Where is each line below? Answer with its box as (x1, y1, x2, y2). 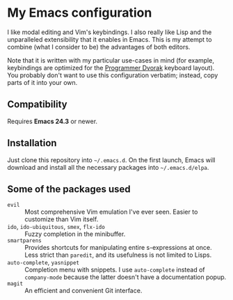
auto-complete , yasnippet (7, 258, 80, 267)
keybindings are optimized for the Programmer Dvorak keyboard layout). (7, 63, 215, 72)
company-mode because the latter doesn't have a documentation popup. (24, 273, 227, 281)
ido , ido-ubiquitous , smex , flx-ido (7, 223, 106, 231)
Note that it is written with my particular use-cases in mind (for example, (7, 56, 214, 64)
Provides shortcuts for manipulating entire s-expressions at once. (24, 244, 212, 252)
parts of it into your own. (7, 78, 78, 86)
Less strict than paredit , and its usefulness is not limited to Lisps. (24, 251, 212, 259)
